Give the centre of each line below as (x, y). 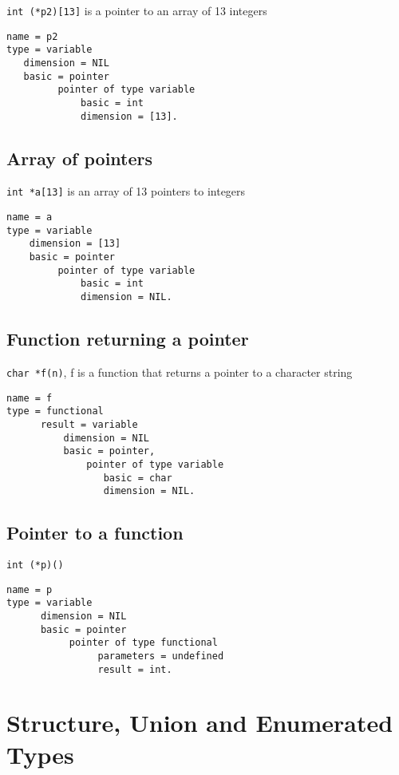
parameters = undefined (161, 656)
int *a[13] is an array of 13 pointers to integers (126, 191)
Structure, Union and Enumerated (200, 723)
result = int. (135, 669)
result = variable (89, 424)
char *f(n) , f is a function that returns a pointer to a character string (180, 372)
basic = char (138, 478)
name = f (30, 398)
